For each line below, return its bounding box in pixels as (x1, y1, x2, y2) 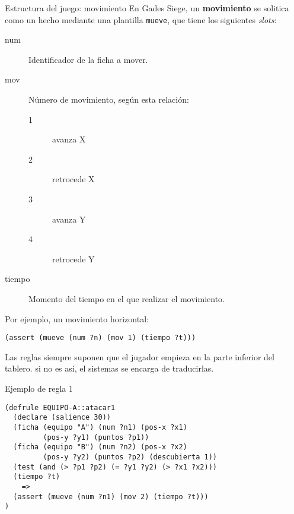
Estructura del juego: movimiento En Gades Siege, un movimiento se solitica (5, 2, 289, 14)
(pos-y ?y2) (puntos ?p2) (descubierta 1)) (43, 452, 217, 461)
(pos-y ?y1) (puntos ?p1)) (43, 433, 149, 442)
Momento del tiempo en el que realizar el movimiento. (28, 292, 225, 304)
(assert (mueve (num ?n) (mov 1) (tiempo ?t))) (5, 334, 196, 342)
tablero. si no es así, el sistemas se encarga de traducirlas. (5, 362, 214, 375)
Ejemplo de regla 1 (5, 382, 73, 394)
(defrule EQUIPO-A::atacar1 (5, 403, 116, 412)
